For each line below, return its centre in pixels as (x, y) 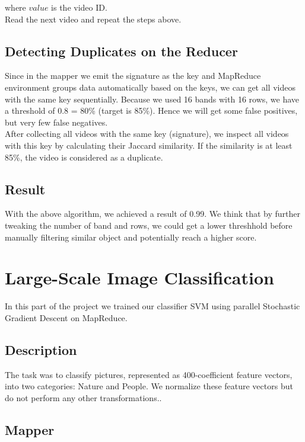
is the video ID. (79, 7)
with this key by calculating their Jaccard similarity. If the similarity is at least (149, 145)
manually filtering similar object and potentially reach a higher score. (131, 237)
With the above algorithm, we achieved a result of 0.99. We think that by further (153, 214)
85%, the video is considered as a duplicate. (84, 157)
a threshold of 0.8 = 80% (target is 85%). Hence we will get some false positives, (151, 110)
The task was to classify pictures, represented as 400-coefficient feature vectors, (149, 374)
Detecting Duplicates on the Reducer (121, 51)
